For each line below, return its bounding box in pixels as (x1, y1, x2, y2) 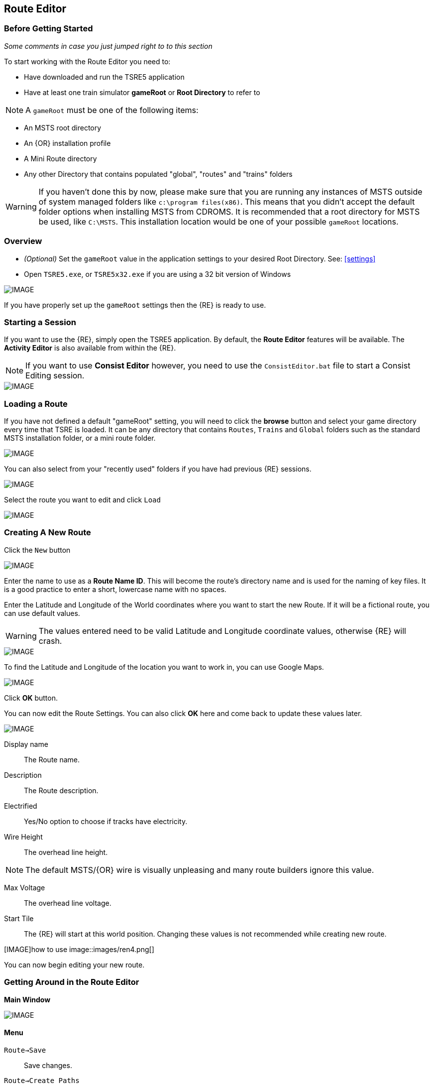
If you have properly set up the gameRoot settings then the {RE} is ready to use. (4, 300, 266, 309)
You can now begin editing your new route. (4, 960, 145, 969)
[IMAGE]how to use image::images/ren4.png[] (4, 945, 154, 954)
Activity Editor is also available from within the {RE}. (4, 344, 176, 353)
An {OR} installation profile (24, 138, 111, 147)
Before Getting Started (4, 23, 93, 34)
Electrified (4, 801, 37, 810)
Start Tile (4, 914, 34, 923)
